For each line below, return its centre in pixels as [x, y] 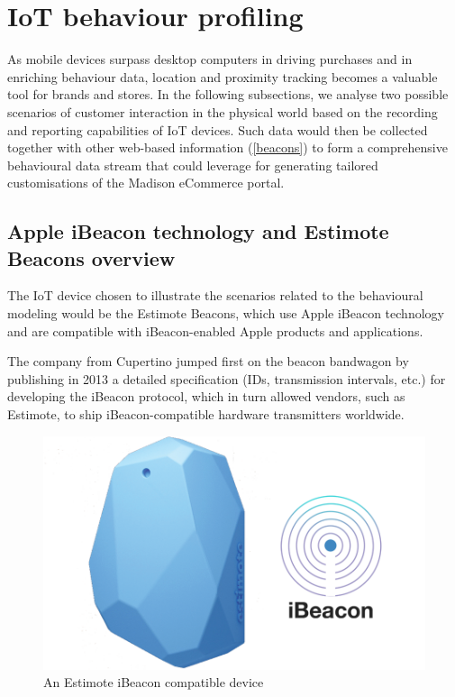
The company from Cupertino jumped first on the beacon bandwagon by [208, 361]
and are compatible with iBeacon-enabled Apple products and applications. [215, 330]
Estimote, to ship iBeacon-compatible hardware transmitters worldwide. [206, 414]
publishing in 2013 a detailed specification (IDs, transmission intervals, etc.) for [227, 378]
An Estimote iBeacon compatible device [154, 682]
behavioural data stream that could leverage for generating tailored [193, 165]
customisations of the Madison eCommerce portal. [146, 183]
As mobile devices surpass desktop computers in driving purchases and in [210, 59]
